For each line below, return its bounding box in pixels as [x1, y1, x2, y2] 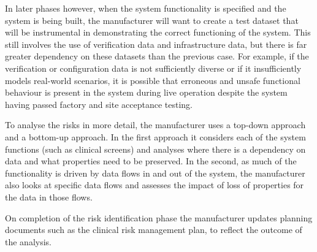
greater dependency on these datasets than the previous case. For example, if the [5, 50, 309, 63]
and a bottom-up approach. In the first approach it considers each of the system [5, 130, 306, 143]
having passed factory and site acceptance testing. [5, 97, 193, 110]
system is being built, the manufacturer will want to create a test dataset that [5, 13, 299, 26]
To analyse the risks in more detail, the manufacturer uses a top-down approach [5, 118, 306, 131]
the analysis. [5, 235, 52, 248]
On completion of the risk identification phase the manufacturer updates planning [5, 211, 313, 224]
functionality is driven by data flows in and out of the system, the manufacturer [5, 166, 305, 179]
